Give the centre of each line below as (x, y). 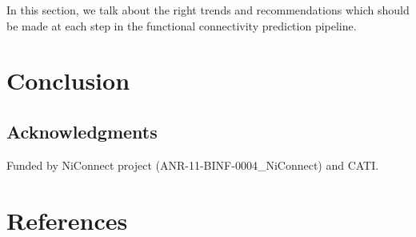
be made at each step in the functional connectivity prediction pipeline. (182, 25)
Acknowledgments (82, 131)
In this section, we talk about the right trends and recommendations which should (208, 10)
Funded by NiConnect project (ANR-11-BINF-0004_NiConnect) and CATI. (193, 165)
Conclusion (68, 80)
